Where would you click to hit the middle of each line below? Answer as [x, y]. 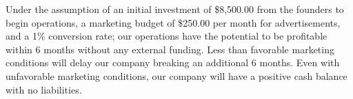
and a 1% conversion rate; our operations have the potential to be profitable [167, 36]
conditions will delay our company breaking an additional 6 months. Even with [173, 62]
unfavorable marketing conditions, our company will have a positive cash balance [176, 75]
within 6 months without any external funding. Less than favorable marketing [170, 49]
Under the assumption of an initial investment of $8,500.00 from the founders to [175, 9]
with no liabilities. [44, 89]
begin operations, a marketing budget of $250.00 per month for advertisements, [173, 22]
